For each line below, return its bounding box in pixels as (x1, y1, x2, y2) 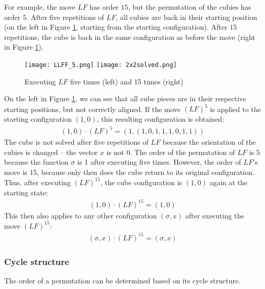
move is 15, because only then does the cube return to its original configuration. (4, 166, 255, 177)
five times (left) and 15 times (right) (70, 76, 184, 86)
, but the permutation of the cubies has (128, 2, 251, 12)
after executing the (185, 210, 245, 220)
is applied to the (210, 103, 261, 114)
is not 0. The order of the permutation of (106, 146, 235, 157)
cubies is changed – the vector (4, 146, 98, 157)
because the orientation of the (162, 137, 256, 147)
